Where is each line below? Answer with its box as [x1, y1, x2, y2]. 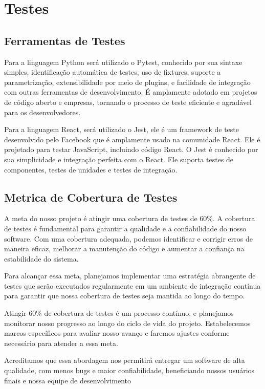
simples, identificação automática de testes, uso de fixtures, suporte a [4, 67, 221, 77]
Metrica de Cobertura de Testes [4, 189, 178, 205]
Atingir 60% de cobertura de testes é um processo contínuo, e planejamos [4, 308, 234, 318]
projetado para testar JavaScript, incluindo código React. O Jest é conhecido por [4, 144, 258, 155]
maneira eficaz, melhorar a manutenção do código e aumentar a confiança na [4, 243, 245, 254]
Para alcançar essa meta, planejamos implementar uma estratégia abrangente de [4, 270, 256, 281]
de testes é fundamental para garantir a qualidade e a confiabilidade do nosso [4, 223, 247, 233]
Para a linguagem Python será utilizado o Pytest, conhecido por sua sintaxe [4, 56, 242, 67]
